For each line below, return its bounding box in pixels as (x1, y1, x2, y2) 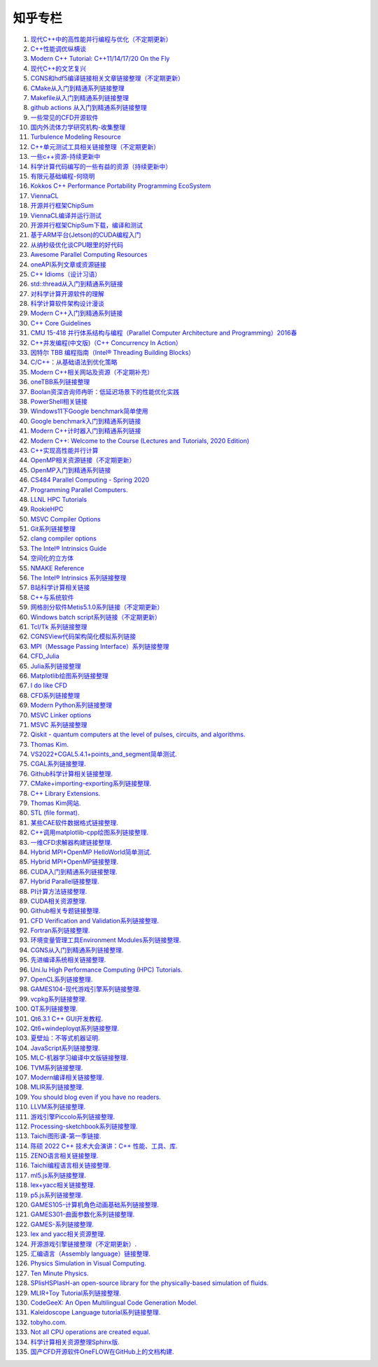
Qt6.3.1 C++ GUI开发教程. (30, 1014, 104, 1023)
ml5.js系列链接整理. (30, 1171, 87, 1179)
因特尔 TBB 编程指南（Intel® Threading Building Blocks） (30, 349, 195, 357)
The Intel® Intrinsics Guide (30, 544, 107, 552)
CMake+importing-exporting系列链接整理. (30, 779, 152, 787)
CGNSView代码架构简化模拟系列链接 (30, 632, 136, 640)
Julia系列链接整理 (30, 661, 81, 670)
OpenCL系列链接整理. (30, 975, 93, 983)
